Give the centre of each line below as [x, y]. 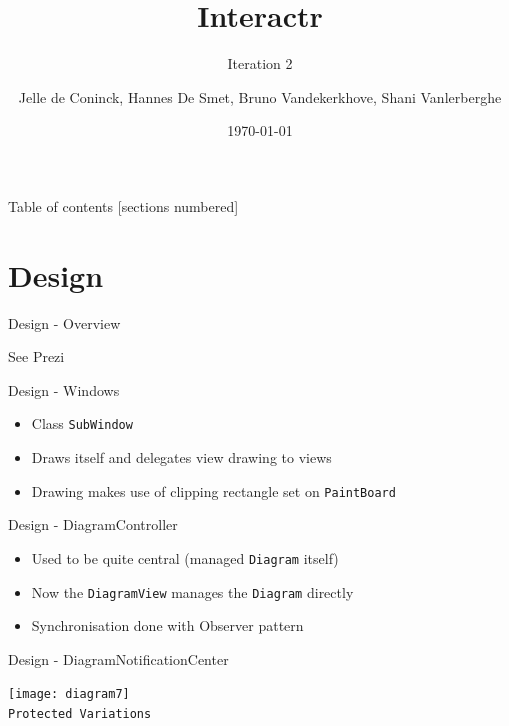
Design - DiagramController [93, 524]
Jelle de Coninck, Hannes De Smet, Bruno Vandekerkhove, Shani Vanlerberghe [260, 96]
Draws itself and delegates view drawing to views [181, 457]
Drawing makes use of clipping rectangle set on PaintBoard [213, 490]
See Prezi [36, 356]
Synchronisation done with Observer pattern [167, 625]
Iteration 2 [260, 63]
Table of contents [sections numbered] [123, 205]
